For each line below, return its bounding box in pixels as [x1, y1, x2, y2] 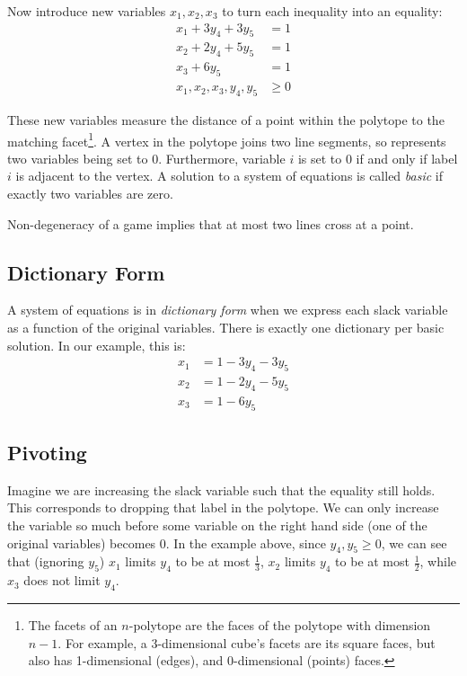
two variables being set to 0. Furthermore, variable [7, 148, 286, 167]
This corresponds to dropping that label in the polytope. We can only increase [7, 498, 439, 517]
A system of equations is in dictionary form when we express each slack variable [7, 300, 448, 319]
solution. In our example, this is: [7, 335, 186, 354]
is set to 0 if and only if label [297, 148, 458, 167]
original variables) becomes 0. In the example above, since [7, 533, 326, 552]
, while [419, 552, 457, 571]
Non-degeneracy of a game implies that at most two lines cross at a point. [7, 214, 414, 233]
